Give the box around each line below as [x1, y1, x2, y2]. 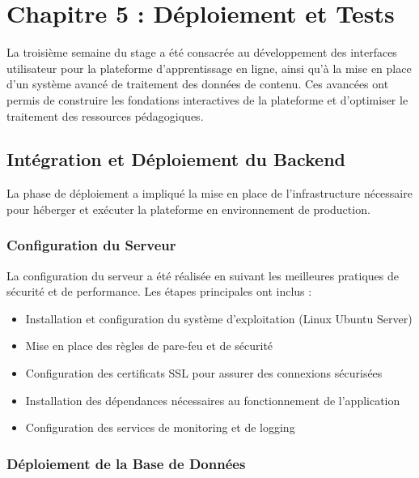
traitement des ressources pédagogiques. [6, 107, 204, 124]
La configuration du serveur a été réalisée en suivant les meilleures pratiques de [6, 267, 400, 284]
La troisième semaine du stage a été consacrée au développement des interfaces [6, 44, 397, 61]
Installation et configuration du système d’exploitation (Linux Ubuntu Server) [25, 309, 413, 326]
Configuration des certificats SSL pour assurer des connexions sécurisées [25, 365, 383, 382]
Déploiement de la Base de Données [6, 453, 246, 473]
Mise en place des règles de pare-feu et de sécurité [25, 337, 273, 354]
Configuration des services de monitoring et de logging [25, 419, 295, 436]
